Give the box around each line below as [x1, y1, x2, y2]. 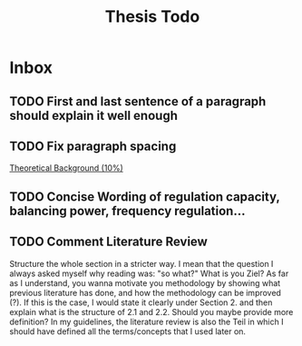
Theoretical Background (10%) [9, 163, 124, 173]
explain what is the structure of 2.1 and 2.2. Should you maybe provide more [9, 306, 294, 317]
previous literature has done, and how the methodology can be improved [9, 287, 281, 298]
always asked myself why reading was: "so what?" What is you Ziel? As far [9, 268, 289, 279]
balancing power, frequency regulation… [9, 203, 246, 219]
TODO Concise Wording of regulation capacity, [9, 189, 280, 204]
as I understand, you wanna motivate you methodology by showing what [9, 277, 281, 288]
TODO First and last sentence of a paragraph [9, 94, 267, 109]
